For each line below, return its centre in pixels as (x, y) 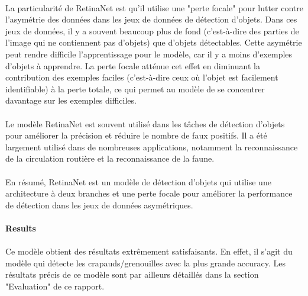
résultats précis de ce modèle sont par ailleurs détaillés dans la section (132, 274)
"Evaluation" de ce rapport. (55, 286)
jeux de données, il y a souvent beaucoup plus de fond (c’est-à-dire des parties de (152, 30)
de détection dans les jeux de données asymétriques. (99, 205)
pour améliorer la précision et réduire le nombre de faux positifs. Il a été (136, 135)
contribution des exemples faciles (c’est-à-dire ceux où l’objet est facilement (142, 77)
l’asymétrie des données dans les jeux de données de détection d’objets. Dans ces (151, 19)
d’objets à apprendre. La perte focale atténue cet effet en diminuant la (133, 65)
